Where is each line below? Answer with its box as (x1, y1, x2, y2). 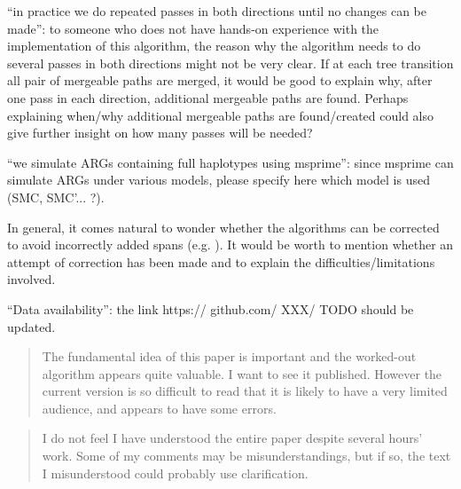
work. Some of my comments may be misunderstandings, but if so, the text (42, 446, 451, 465)
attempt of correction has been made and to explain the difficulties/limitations (7, 252, 435, 271)
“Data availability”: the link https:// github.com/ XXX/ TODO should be (7, 299, 414, 318)
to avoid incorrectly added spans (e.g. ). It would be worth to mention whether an (7, 235, 454, 254)
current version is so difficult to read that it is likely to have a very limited (42, 382, 448, 400)
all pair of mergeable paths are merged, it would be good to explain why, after (7, 71, 433, 90)
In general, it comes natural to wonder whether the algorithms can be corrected (7, 217, 440, 236)
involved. (7, 270, 56, 288)
